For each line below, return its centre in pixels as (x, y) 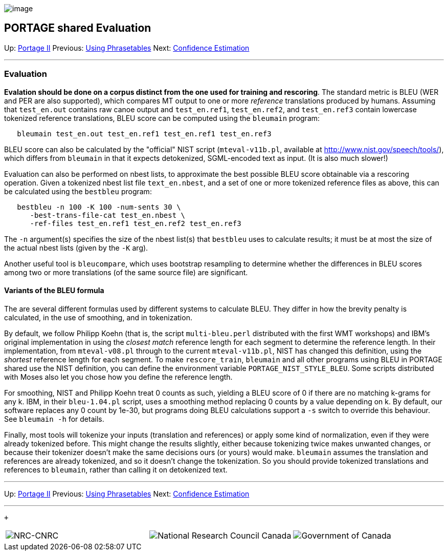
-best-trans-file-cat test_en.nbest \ (108, 215)
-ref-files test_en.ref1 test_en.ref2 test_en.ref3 (136, 223)
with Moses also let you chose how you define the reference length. (118, 377)
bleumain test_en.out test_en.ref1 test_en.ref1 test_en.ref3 (144, 133)
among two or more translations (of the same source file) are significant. (126, 272)
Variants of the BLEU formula (54, 291)
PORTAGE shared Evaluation (78, 28)
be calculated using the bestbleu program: (78, 191)
